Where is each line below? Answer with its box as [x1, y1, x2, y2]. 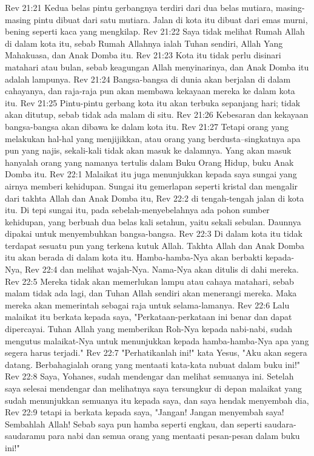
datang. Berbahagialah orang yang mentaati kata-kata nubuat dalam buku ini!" [5, 358, 301, 370]
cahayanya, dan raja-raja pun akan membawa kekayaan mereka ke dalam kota [5, 84, 295, 97]
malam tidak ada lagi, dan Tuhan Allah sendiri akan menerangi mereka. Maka [5, 287, 297, 299]
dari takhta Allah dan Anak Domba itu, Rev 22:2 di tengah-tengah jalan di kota [5, 191, 304, 204]
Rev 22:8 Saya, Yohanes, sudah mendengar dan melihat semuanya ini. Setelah [5, 370, 294, 383]
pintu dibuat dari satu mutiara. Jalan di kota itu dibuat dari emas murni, [33, 13, 308, 26]
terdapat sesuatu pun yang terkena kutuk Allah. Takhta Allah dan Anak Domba [5, 239, 304, 251]
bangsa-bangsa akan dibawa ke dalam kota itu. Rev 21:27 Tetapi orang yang [5, 120, 289, 132]
